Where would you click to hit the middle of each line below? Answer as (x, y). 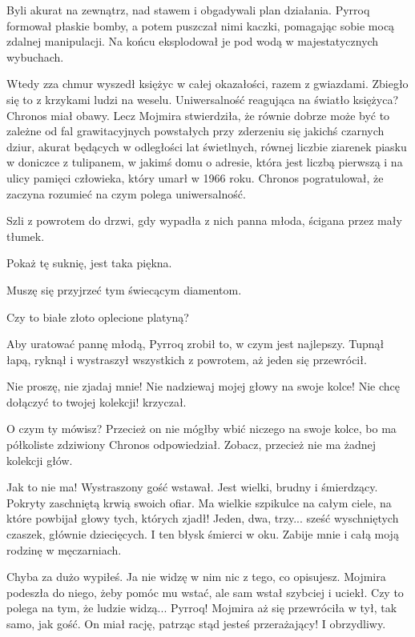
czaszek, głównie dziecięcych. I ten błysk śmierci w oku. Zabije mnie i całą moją (203, 534)
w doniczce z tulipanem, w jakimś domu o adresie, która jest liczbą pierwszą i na (205, 162)
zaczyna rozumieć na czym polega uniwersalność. (126, 193)
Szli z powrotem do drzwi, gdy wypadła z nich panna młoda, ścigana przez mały (204, 220)
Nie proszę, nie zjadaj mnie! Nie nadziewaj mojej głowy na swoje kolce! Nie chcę (203, 386)
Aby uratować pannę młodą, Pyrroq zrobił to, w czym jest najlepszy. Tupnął (195, 344)
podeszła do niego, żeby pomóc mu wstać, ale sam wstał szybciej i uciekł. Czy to (205, 592)
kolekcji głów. (40, 460)
